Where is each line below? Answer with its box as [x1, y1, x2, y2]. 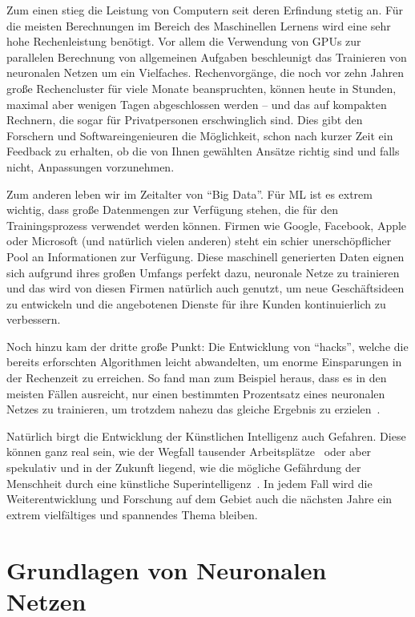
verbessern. [6, 311, 61, 328]
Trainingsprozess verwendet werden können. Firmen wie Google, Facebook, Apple [6, 216, 407, 233]
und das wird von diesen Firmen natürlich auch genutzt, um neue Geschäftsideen [6, 280, 405, 296]
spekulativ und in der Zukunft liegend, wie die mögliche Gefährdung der [6, 459, 361, 476]
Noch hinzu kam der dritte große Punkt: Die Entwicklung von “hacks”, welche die [6, 337, 409, 354]
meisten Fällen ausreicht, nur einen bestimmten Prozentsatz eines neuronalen [6, 385, 385, 401]
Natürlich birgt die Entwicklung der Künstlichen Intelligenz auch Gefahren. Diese [6, 427, 406, 444]
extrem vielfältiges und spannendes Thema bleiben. [6, 506, 258, 522]
